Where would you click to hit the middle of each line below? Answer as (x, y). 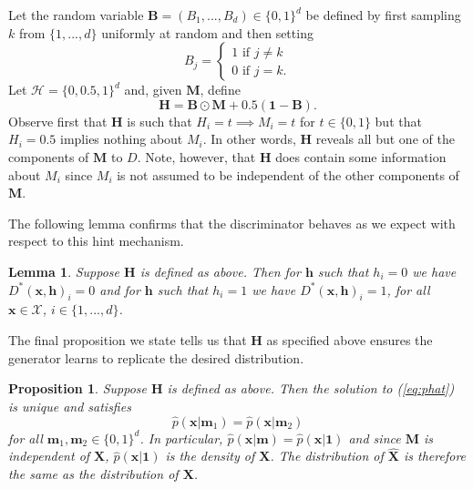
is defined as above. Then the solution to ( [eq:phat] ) (311, 388)
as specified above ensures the (350, 339)
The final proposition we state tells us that (128, 339)
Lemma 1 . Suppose (64, 271)
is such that (159, 121)
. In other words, (249, 139)
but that (398, 121)
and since (375, 438)
